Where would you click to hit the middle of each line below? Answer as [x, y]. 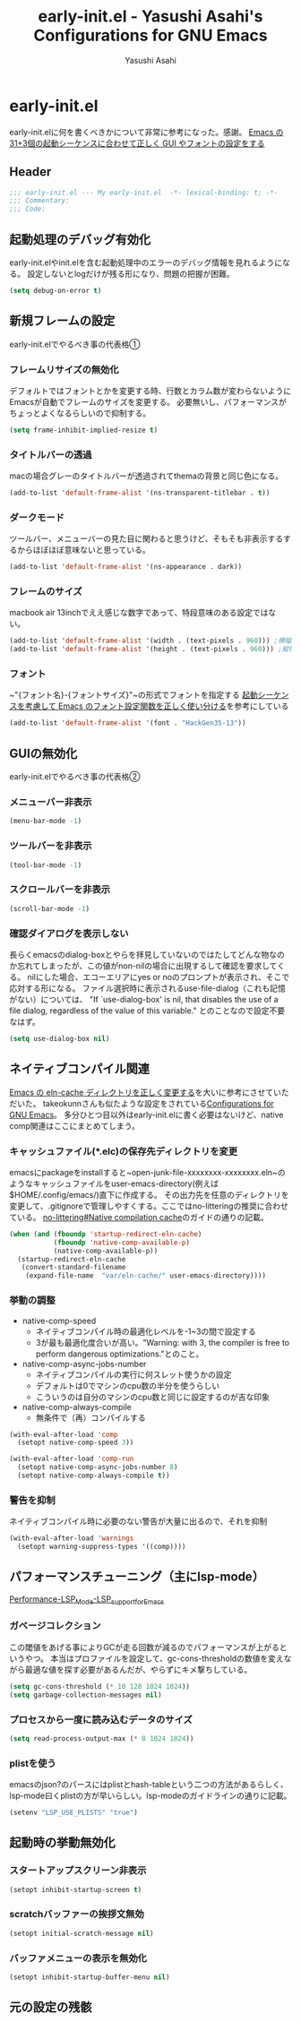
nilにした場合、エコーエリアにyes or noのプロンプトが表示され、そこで [158, 977]
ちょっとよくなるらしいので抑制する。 [80, 413]
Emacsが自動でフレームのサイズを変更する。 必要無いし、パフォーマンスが [148, 401]
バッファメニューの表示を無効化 [78, 1957]
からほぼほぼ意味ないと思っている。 [83, 550]
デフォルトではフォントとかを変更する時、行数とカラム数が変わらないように [150, 391]
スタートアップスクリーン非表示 [78, 1871]
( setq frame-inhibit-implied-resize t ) [84, 430]
